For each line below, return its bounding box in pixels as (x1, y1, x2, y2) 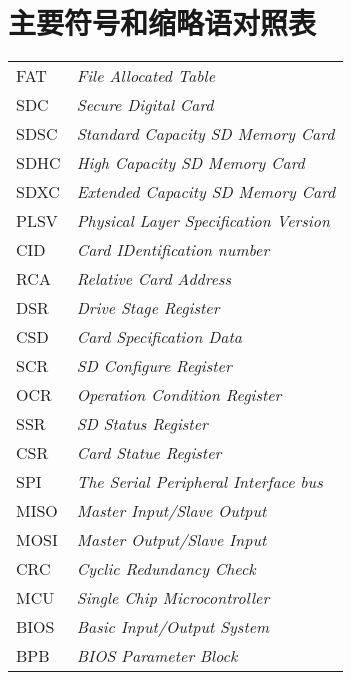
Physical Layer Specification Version (76, 209, 330, 233)
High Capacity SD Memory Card (76, 151, 305, 175)
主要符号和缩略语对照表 (8, 2, 317, 43)
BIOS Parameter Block (76, 644, 238, 668)
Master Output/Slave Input (76, 528, 267, 552)
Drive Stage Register (76, 296, 220, 320)
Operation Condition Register (76, 383, 282, 407)
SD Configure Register (76, 354, 232, 378)
